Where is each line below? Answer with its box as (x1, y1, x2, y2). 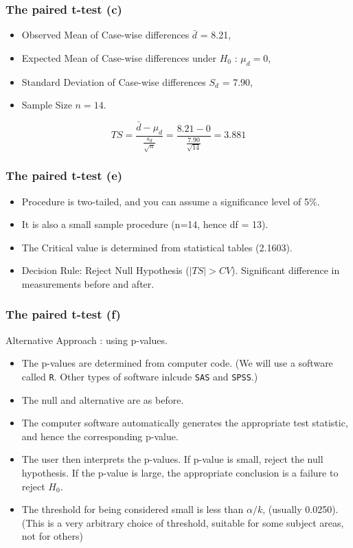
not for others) (21, 529, 84, 543)
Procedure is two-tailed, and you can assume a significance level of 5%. (21, 194, 320, 208)
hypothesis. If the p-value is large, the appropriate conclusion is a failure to (21, 465, 339, 479)
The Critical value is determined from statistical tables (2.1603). (21, 240, 293, 254)
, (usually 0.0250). (262, 502, 339, 516)
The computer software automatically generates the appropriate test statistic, (21, 415, 348, 430)
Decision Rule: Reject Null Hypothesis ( (21, 263, 190, 277)
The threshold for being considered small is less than (21, 502, 244, 516)
